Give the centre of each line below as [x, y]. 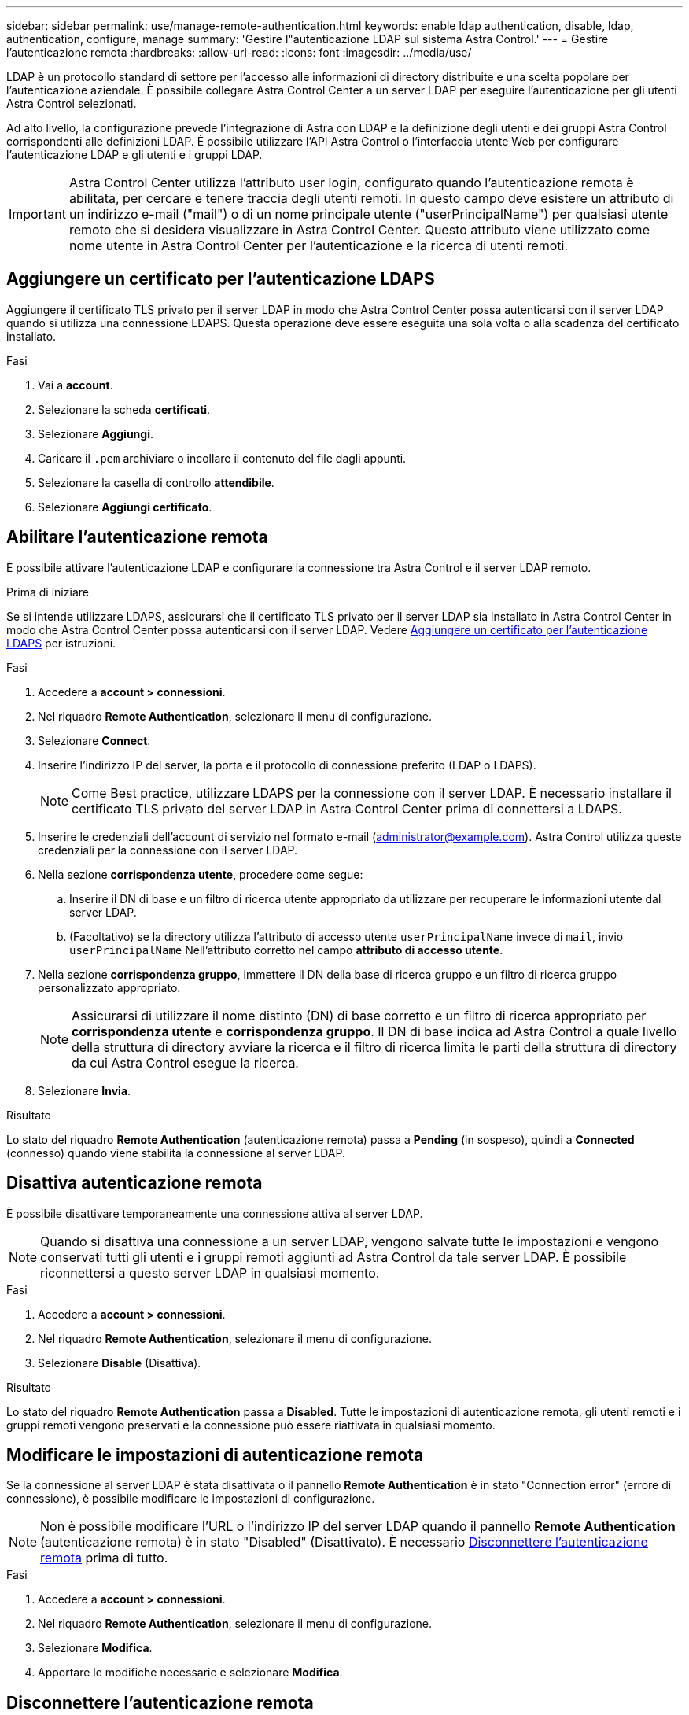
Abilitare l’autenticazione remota [137, 537]
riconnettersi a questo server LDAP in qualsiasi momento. [210, 1272]
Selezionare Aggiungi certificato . [125, 507]
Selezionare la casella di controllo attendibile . [156, 482]
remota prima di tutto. [104, 1558]
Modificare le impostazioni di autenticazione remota [215, 1455]
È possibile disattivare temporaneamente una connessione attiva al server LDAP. [215, 1213]
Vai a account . [76, 385]
